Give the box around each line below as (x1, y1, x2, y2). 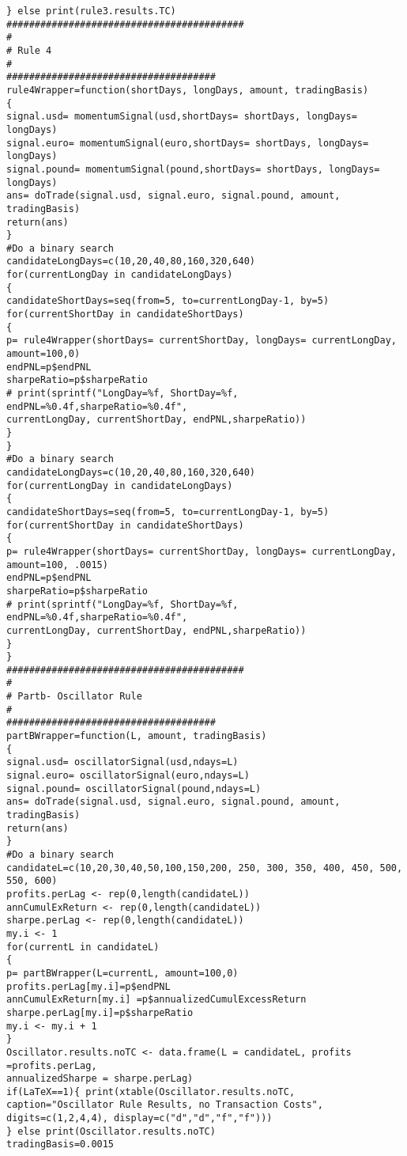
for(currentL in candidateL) (6, 941, 160, 953)
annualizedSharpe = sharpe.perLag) (6, 1073, 194, 1085)
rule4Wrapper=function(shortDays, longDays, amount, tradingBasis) (6, 84, 369, 96)
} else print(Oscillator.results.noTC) (6, 1125, 216, 1137)
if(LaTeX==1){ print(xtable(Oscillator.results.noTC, (6, 1086, 296, 1097)
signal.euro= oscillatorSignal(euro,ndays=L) (6, 770, 250, 782)
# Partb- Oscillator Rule (6, 691, 142, 703)
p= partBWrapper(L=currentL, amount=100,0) (6, 967, 239, 979)
